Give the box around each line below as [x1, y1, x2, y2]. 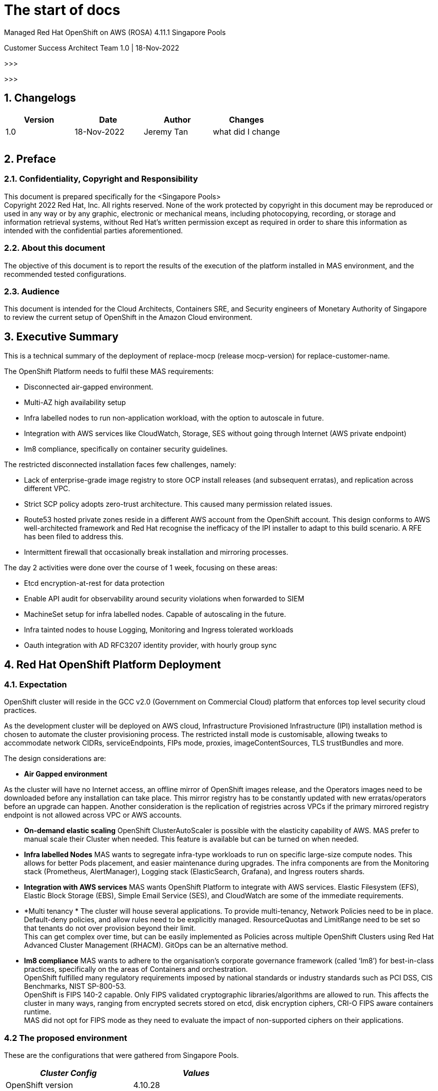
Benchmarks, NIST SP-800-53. [24, 982, 126, 991]
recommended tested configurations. [4, 269, 126, 278]
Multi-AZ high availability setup [24, 398, 126, 407]
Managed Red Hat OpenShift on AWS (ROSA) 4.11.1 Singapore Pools [4, 28, 226, 37]
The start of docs [4, 2, 120, 19]
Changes [228, 114, 264, 125]
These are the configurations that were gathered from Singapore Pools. [4, 1051, 239, 1060]
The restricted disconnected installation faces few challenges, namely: [4, 460, 236, 469]
